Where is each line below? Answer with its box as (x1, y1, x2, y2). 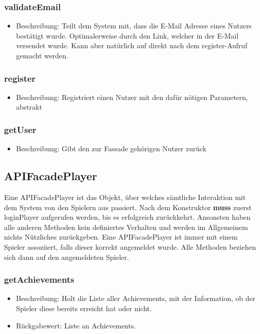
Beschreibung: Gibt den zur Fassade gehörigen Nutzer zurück (16, 143, 207, 154)
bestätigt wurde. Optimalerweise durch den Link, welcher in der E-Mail (16, 30, 239, 41)
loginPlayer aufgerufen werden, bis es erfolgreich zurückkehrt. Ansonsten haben (4, 212, 251, 222)
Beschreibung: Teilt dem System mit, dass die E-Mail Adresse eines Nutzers (16, 20, 252, 31)
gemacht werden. (16, 50, 69, 60)
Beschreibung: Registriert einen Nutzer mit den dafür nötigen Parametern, (16, 91, 248, 102)
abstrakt (16, 102, 42, 112)
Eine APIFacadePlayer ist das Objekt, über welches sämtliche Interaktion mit (4, 192, 246, 203)
